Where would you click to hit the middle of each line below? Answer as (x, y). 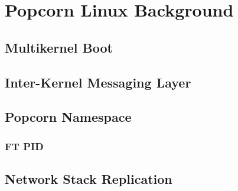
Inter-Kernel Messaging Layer (98, 82)
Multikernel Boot (59, 47)
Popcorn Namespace (68, 117)
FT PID (24, 146)
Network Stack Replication (89, 178)
